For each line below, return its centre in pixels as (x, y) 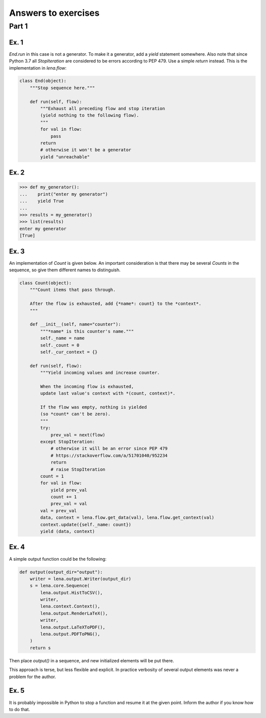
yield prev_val (69, 490)
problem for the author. (33, 677)
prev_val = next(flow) (78, 435)
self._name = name (62, 338)
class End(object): (43, 81)
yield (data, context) (68, 532)
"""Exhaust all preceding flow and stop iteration (102, 109)
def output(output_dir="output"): (61, 572)
